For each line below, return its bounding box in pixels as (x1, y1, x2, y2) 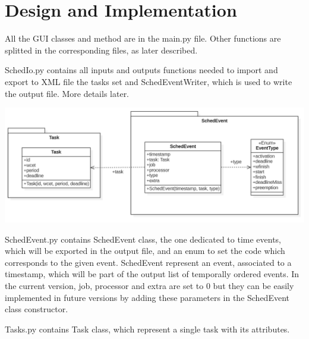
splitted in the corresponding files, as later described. (5, 43, 198, 56)
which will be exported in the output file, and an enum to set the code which (5, 244, 285, 257)
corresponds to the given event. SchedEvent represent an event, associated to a (5, 256, 292, 268)
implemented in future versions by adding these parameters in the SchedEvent (5, 291, 289, 303)
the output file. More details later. (5, 87, 130, 99)
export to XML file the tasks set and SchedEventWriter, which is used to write (5, 75, 292, 87)
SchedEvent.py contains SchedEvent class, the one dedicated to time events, (5, 233, 281, 245)
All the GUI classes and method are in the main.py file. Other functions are (5, 32, 281, 45)
